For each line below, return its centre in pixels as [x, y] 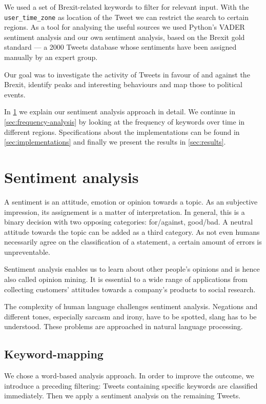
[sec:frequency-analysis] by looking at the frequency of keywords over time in [125, 122]
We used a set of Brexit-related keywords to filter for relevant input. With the [127, 7]
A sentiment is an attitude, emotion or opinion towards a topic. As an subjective [131, 201]
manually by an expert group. [51, 57]
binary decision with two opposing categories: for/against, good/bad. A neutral [129, 222]
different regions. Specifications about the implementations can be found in [122, 132]
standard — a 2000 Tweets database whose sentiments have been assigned [120, 47]
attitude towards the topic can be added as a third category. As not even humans [132, 231]
